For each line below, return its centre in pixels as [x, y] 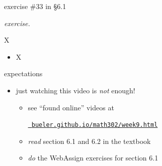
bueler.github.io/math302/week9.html [95, 125]
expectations [23, 73]
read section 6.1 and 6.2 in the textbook [89, 141]
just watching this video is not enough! [75, 90]
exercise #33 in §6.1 [35, 6]
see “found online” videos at [71, 107]
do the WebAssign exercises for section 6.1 [93, 158]
